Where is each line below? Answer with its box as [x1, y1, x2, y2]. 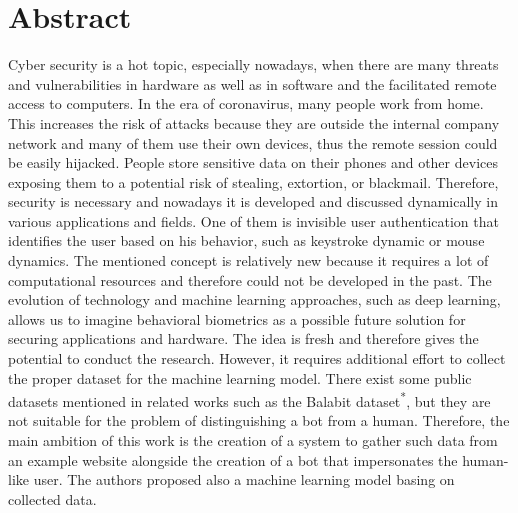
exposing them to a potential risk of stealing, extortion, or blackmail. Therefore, [8, 171, 499, 192]
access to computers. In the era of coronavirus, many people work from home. [8, 93, 484, 114]
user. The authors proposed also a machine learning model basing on [33, 469, 455, 490]
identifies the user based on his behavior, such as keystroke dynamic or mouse [8, 230, 485, 251]
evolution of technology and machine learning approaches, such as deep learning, [8, 289, 501, 310]
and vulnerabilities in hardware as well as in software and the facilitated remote [8, 73, 497, 94]
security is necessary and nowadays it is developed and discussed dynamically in [8, 191, 498, 212]
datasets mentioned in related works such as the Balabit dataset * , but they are [8, 388, 491, 411]
